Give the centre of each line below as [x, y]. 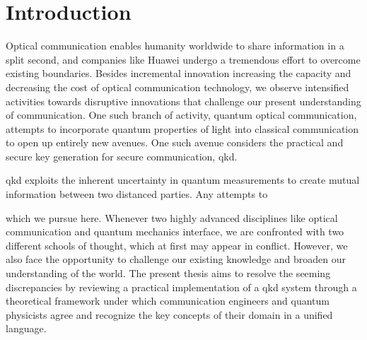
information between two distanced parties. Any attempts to [137, 194]
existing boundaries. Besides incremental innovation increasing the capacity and [179, 73]
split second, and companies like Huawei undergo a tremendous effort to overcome [183, 59]
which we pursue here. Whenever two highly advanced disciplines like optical [172, 217]
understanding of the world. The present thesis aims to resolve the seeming [168, 273]
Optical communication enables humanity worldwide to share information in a [175, 46]
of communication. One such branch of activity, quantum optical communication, [181, 115]
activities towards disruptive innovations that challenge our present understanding [183, 101]
